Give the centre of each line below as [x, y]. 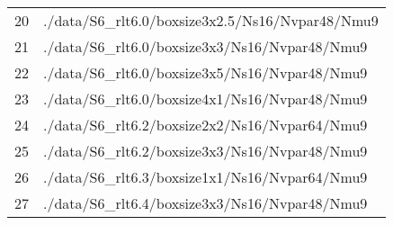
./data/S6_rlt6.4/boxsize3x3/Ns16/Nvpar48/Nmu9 [205, 203]
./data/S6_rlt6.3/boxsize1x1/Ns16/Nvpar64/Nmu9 [205, 177]
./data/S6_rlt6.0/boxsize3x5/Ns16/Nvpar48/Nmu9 [205, 72]
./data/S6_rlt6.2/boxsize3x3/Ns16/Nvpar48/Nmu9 [205, 151]
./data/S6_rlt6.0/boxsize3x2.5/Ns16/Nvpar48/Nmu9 [211, 20]
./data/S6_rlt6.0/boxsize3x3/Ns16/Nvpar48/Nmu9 [205, 46]
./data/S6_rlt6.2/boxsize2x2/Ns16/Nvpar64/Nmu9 [205, 125]
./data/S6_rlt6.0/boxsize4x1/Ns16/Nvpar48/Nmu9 [205, 99]
